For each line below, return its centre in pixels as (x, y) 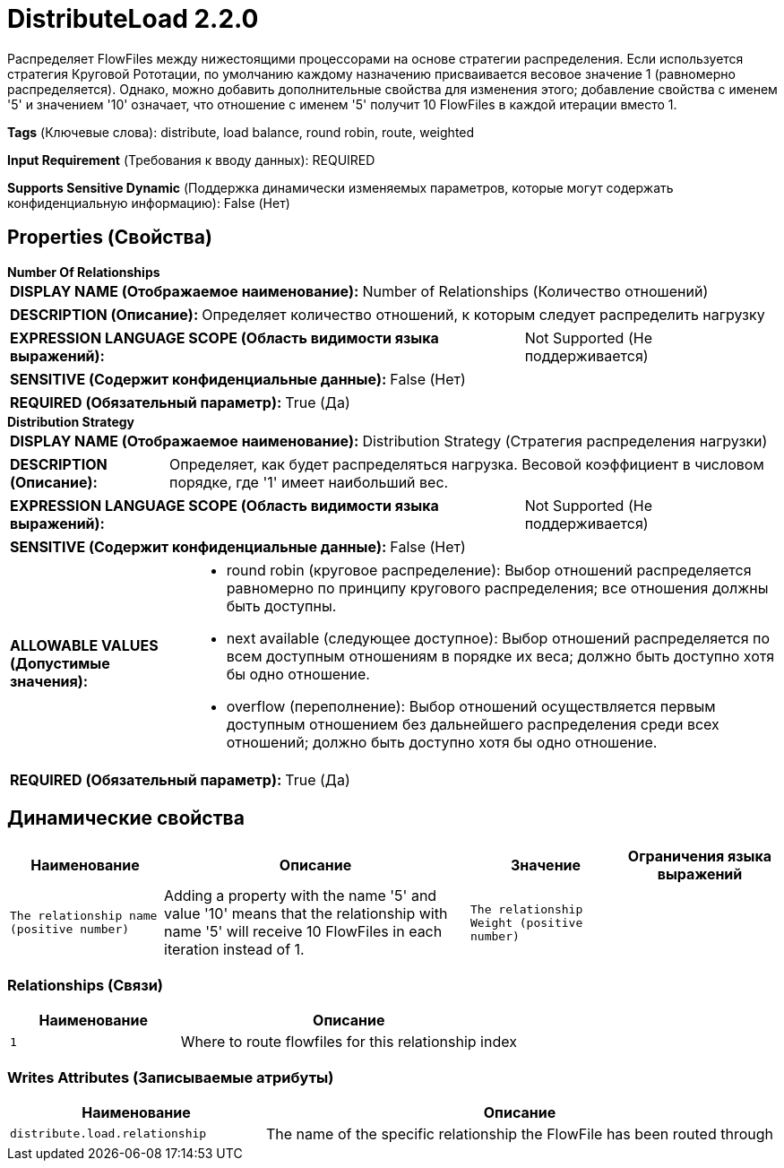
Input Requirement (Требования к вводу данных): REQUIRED (191, 160)
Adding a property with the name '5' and (301, 896)
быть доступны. (281, 606)
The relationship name (84, 916)
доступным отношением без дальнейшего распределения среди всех (473, 724)
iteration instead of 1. (234, 950)
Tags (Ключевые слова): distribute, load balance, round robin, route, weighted (241, 132)
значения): (49, 681)
